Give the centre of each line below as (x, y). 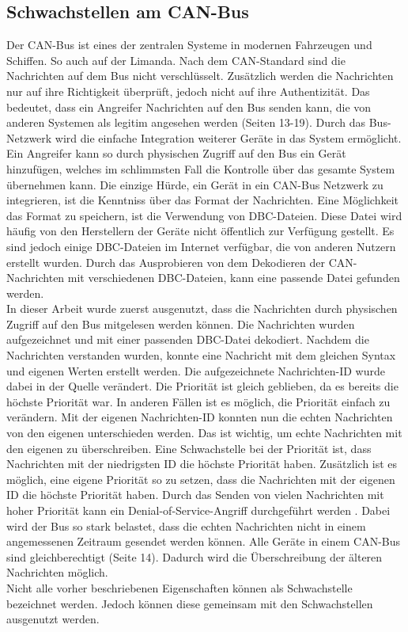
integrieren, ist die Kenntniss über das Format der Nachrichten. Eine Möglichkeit (203, 200)
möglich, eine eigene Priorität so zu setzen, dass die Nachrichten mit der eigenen (201, 479)
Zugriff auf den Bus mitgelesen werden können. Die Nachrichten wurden (181, 324)
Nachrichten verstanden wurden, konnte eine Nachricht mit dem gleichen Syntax (201, 355)
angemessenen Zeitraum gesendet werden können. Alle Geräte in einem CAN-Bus (204, 541)
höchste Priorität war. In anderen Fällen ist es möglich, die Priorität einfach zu (198, 401)
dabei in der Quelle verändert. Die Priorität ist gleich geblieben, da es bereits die (202, 386)
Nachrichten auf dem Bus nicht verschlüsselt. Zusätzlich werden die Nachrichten (200, 76)
